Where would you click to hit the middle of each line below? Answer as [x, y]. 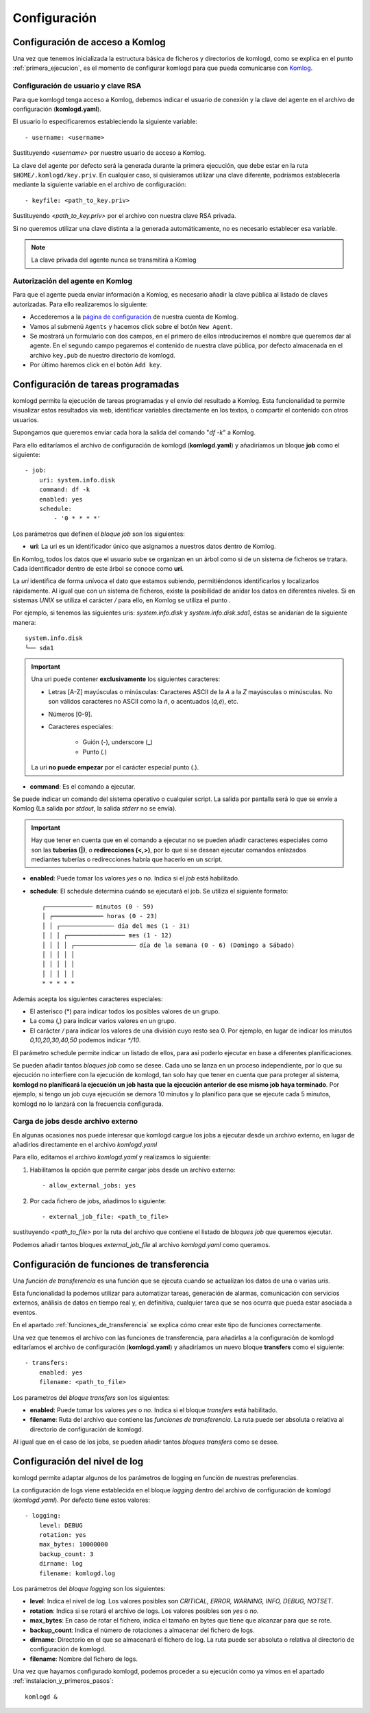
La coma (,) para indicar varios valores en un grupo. [103, 1021]
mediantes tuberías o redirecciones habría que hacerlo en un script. [127, 859]
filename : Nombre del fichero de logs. [84, 1659]
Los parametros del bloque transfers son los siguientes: [91, 1397]
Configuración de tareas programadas [96, 384]
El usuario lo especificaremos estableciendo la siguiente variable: [105, 122]
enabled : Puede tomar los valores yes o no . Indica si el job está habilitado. [135, 878]
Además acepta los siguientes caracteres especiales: [88, 999]
